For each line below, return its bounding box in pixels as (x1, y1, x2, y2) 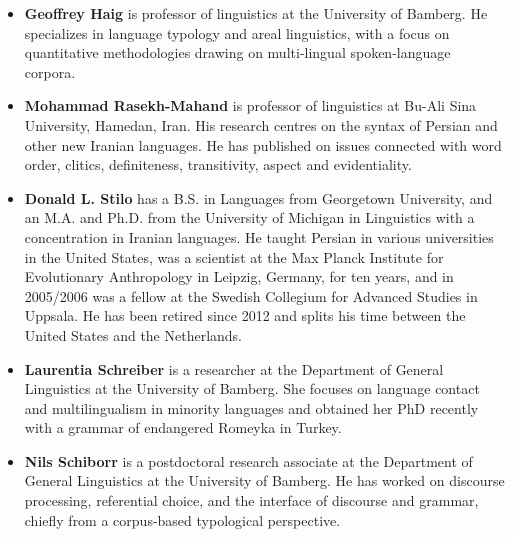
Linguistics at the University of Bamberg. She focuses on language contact (24, 378, 480, 399)
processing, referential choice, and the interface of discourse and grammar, (24, 490, 479, 511)
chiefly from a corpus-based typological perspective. (24, 509, 341, 530)
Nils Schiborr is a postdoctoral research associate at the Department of (24, 450, 473, 471)
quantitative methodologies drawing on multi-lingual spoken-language (24, 42, 451, 63)
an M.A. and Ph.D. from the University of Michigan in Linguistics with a (24, 207, 475, 228)
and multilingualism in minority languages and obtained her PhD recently (24, 397, 479, 418)
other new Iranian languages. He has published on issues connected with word (24, 134, 502, 155)
